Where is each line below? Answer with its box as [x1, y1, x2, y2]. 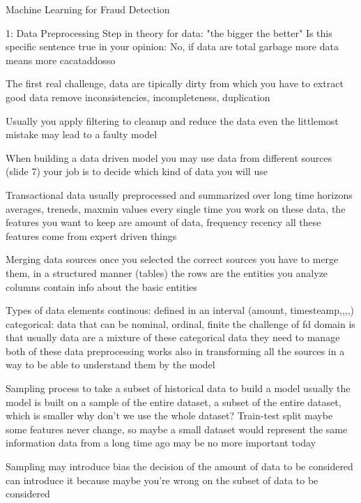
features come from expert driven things [6, 228, 177, 243]
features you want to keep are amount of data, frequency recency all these [6, 215, 321, 230]
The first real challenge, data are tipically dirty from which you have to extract [6, 76, 344, 91]
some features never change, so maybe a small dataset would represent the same [6, 421, 348, 436]
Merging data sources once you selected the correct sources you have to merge [6, 252, 339, 266]
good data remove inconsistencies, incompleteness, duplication [6, 89, 270, 104]
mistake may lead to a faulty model [6, 127, 158, 142]
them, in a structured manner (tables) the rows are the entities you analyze [6, 265, 328, 280]
